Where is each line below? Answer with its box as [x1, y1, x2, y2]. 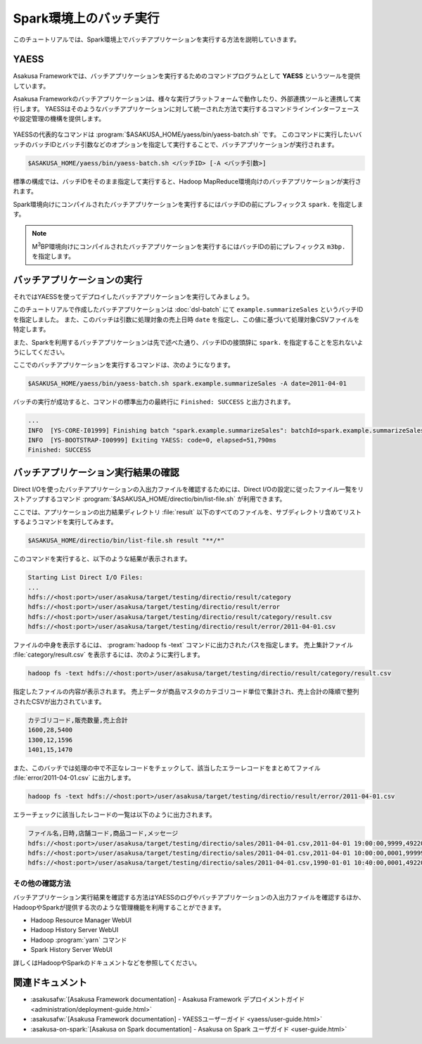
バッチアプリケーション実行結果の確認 [13, 466, 179, 478]
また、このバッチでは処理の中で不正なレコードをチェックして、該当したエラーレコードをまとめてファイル [13, 763, 321, 772]
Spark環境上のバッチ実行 [13, 11, 160, 26]
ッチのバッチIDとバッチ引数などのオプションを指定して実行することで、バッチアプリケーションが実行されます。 [13, 140, 338, 148]
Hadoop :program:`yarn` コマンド [30, 936, 127, 944]
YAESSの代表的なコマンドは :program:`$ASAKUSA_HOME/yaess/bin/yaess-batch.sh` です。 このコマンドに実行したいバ [13, 130, 362, 139]
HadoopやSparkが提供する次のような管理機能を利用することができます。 [13, 903, 225, 911]
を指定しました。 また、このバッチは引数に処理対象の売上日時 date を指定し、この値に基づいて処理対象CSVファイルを [13, 315, 360, 324]
